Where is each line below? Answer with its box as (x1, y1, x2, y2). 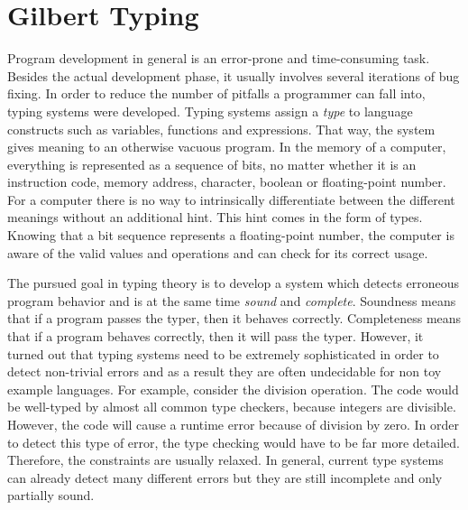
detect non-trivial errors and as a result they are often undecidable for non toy (7, 362, 442, 381)
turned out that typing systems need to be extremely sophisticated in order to (7, 344, 439, 363)
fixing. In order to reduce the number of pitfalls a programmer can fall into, (7, 84, 426, 103)
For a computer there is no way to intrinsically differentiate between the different (7, 190, 455, 209)
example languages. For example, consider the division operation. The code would (7, 379, 459, 398)
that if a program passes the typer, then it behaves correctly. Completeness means (7, 309, 462, 328)
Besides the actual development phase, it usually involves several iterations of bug (7, 66, 460, 85)
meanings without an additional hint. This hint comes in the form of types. (7, 208, 423, 227)
